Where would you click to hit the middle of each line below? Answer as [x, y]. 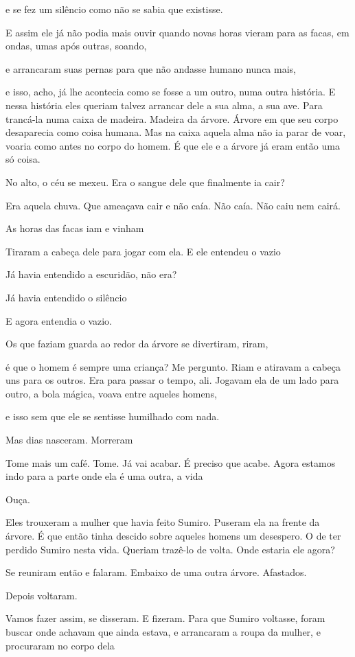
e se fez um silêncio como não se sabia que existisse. [114, 9]
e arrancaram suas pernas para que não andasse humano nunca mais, [151, 68]
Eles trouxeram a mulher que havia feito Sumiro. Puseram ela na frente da [163, 522]
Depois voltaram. [42, 595]
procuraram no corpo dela [60, 645]
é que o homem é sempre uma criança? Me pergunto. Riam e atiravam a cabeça [173, 366]
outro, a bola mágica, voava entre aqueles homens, [111, 393]
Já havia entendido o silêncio [66, 297]
